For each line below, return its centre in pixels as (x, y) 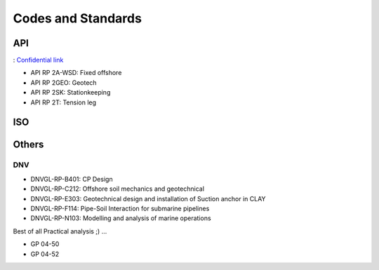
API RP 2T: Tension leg (64, 102)
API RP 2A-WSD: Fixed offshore (76, 73)
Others (28, 145)
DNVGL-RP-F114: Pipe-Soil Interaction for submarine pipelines (120, 208)
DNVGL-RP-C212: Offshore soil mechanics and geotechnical (118, 189)
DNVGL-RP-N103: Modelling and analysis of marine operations (121, 218)
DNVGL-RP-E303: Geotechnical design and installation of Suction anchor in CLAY (148, 198)
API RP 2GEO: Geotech (64, 82)
